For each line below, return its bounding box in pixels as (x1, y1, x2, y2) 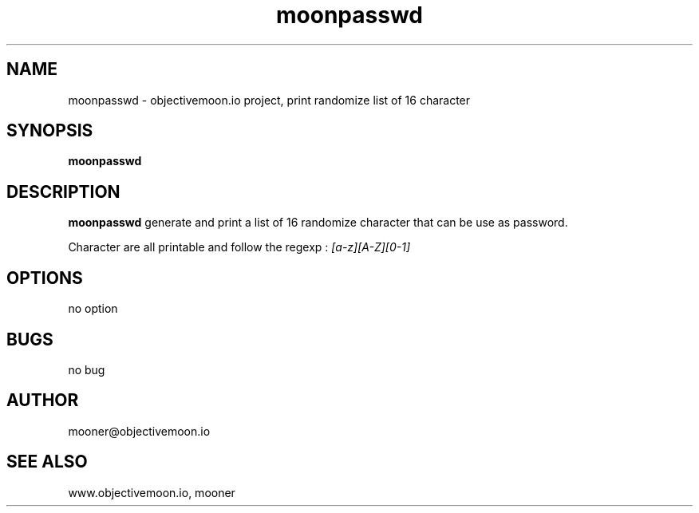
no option (68, 302, 118, 316)
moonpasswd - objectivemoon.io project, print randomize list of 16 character (68, 93, 471, 107)
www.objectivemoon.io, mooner (68, 485, 235, 499)
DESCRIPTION (6, 181, 120, 202)
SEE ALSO (6, 452, 88, 472)
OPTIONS (6, 267, 83, 288)
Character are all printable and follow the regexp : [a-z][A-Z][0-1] (68, 240, 411, 255)
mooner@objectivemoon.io (68, 424, 211, 438)
